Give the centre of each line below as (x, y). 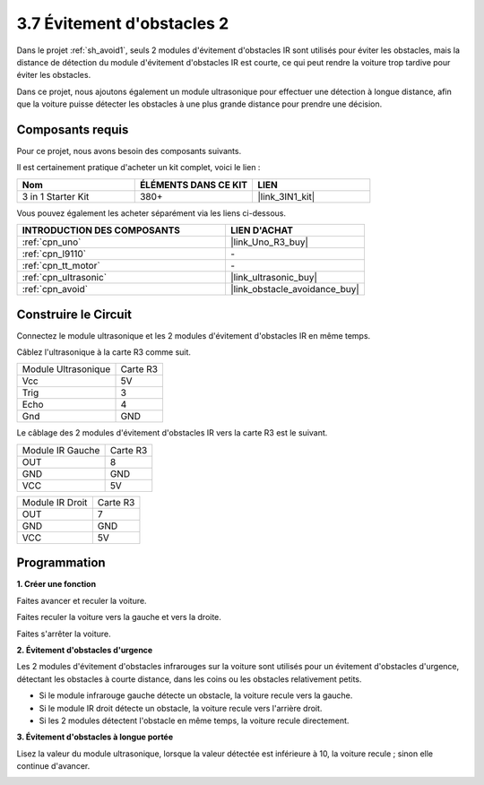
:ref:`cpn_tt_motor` (61, 266)
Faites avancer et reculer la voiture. (82, 600)
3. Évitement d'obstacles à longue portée (95, 737)
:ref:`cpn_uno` (52, 242)
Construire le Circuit (74, 314)
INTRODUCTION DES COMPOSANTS (101, 230)
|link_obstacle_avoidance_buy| (295, 289)
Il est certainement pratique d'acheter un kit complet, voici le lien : (138, 168)
